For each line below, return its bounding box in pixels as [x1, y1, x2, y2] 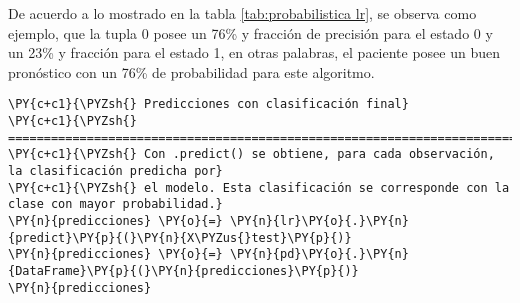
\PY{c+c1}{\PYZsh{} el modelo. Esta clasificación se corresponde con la [8, 180, 510, 195]
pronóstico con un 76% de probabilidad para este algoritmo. [8, 61, 375, 82]
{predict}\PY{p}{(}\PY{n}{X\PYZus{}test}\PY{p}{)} [8, 230, 352, 245]
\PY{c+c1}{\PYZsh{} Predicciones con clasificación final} [8, 97, 409, 112]
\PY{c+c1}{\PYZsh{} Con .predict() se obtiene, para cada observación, [8, 147, 495, 162]
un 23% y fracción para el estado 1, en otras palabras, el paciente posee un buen [8, 42, 500, 63]
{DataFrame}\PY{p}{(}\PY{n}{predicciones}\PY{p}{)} [8, 263, 359, 278]
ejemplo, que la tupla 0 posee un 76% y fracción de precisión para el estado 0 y [8, 22, 493, 43]
